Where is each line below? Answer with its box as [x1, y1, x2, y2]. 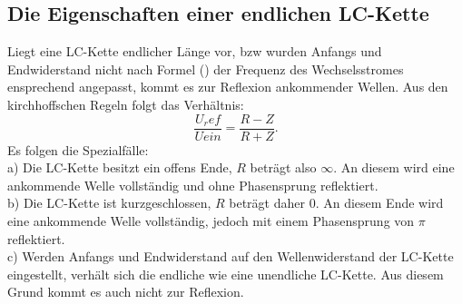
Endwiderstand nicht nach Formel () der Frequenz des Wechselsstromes [7, 59, 404, 78]
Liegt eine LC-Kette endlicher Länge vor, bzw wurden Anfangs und [7, 42, 382, 61]
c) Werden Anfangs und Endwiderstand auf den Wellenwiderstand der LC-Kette [7, 247, 454, 266]
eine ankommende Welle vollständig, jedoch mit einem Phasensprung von [7, 211, 415, 230]
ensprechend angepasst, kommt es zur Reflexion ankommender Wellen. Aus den [7, 77, 448, 96]
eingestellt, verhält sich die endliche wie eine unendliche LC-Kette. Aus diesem [7, 264, 444, 283]
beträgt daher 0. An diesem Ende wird [229, 193, 444, 212]
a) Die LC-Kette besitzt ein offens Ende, [7, 158, 232, 177]
